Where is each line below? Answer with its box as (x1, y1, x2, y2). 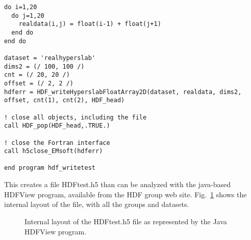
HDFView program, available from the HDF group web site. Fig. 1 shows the (4, 189, 247, 199)
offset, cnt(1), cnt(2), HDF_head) (4, 97, 125, 104)
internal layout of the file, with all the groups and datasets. (4, 199, 189, 209)
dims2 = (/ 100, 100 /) (4, 63, 85, 70)
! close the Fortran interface (4, 139, 110, 146)
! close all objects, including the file (4, 113, 147, 121)
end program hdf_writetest (4, 164, 95, 172)
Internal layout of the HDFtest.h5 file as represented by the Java (24, 216, 227, 226)
